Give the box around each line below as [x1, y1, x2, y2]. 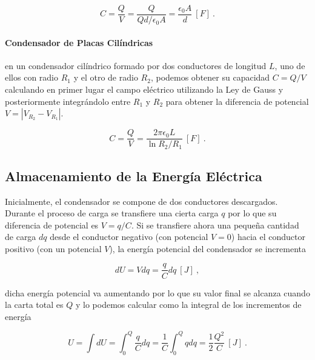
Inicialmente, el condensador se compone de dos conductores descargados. [5, 195, 278, 207]
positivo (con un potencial [5, 242, 102, 255]
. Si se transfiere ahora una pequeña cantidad [131, 218, 299, 231]
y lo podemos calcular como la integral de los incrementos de [75, 298, 302, 311]
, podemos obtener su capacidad [150, 71, 270, 84]
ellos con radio [5, 71, 59, 84]
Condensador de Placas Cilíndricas [5, 36, 153, 48]
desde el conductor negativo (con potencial [50, 230, 208, 243]
